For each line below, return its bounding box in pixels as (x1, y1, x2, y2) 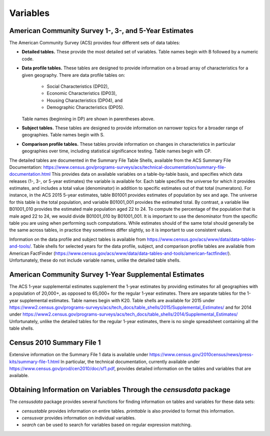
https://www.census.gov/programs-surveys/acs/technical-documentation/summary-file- (43, 164, 226, 170)
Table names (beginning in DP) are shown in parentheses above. (21, 115, 155, 122)
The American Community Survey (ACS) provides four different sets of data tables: (9, 40, 180, 46)
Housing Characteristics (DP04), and (46, 97, 123, 103)
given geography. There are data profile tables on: (21, 72, 125, 78)
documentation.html (9, 171, 51, 177)
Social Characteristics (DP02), (46, 83, 109, 89)
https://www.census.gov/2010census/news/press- (149, 352, 253, 358)
